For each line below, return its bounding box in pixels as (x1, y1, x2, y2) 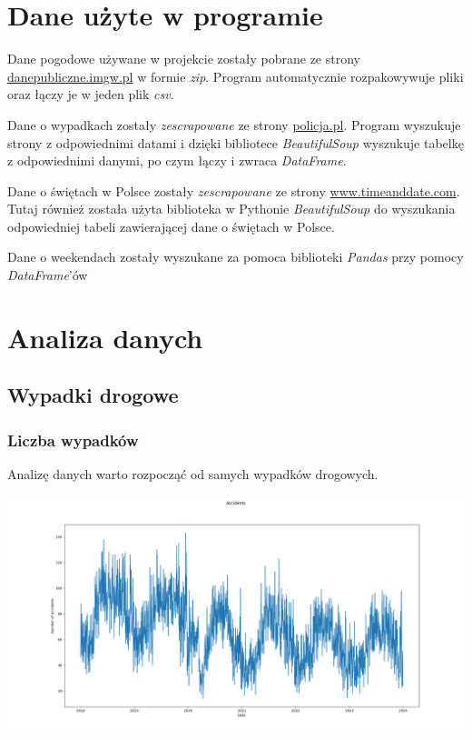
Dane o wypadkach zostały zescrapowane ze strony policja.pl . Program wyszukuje (7, 115, 461, 134)
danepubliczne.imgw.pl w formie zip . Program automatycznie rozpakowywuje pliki (7, 66, 464, 85)
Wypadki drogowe (7, 381, 179, 409)
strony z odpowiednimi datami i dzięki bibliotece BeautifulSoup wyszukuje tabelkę (7, 133, 464, 152)
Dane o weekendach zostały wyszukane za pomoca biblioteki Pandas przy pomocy (7, 247, 464, 266)
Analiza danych (7, 318, 203, 355)
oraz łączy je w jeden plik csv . (7, 85, 174, 104)
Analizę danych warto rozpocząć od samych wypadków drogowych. (7, 465, 379, 484)
